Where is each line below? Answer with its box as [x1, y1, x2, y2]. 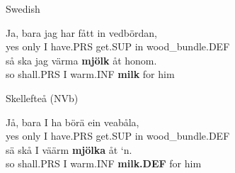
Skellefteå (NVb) [6, 90, 79, 105]
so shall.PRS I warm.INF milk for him [6, 67, 175, 82]
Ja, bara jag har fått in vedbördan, [6, 25, 157, 40]
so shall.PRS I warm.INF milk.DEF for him [6, 156, 202, 171]
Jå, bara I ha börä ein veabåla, [6, 114, 139, 129]
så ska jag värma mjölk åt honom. [6, 52, 157, 67]
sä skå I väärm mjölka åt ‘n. [6, 142, 132, 157]
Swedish [6, 1, 40, 16]
